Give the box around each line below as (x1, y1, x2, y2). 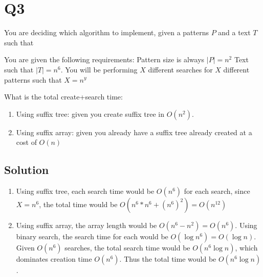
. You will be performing (60, 64, 138, 74)
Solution (4, 162, 49, 178)
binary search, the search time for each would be (16, 231, 168, 242)
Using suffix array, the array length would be (16, 220, 157, 231)
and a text (218, 27, 251, 38)
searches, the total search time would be (64, 242, 190, 253)
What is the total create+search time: (4, 91, 123, 102)
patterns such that (4, 74, 62, 85)
